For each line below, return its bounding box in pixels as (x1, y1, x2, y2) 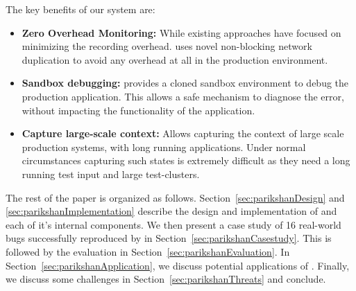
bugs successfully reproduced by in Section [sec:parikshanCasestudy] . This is (6, 231, 332, 245)
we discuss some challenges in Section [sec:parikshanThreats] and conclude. (6, 272, 326, 286)
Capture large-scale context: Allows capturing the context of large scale (22, 126, 344, 141)
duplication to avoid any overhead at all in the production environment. (22, 52, 328, 67)
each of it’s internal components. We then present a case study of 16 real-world (6, 217, 341, 231)
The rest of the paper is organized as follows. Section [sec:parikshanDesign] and (6, 190, 345, 204)
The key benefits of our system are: (6, 2, 155, 16)
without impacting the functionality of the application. (22, 103, 255, 117)
